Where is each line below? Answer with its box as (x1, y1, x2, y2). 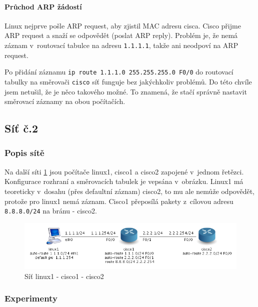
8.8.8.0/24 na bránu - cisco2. (4, 205, 97, 216)
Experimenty (4, 292, 57, 304)
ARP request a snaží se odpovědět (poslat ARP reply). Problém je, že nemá (4, 30, 238, 40)
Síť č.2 (4, 120, 38, 136)
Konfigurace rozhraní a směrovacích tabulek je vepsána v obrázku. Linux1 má (4, 176, 243, 186)
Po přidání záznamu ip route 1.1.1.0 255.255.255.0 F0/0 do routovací (4, 66, 233, 77)
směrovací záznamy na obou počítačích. (4, 96, 125, 106)
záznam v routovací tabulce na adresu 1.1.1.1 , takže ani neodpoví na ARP (4, 39, 238, 50)
